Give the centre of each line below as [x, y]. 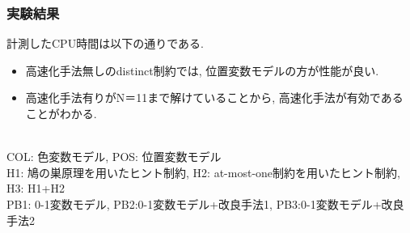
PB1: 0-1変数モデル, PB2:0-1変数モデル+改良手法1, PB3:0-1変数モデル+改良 [205, 203]
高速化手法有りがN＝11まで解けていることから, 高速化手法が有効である [214, 97]
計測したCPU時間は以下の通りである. [105, 43]
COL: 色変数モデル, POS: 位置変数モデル [114, 157]
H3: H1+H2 [36, 188]
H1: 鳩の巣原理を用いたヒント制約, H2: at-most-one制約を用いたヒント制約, [203, 172]
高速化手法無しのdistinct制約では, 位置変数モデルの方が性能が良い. [202, 70]
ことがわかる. [61, 113]
